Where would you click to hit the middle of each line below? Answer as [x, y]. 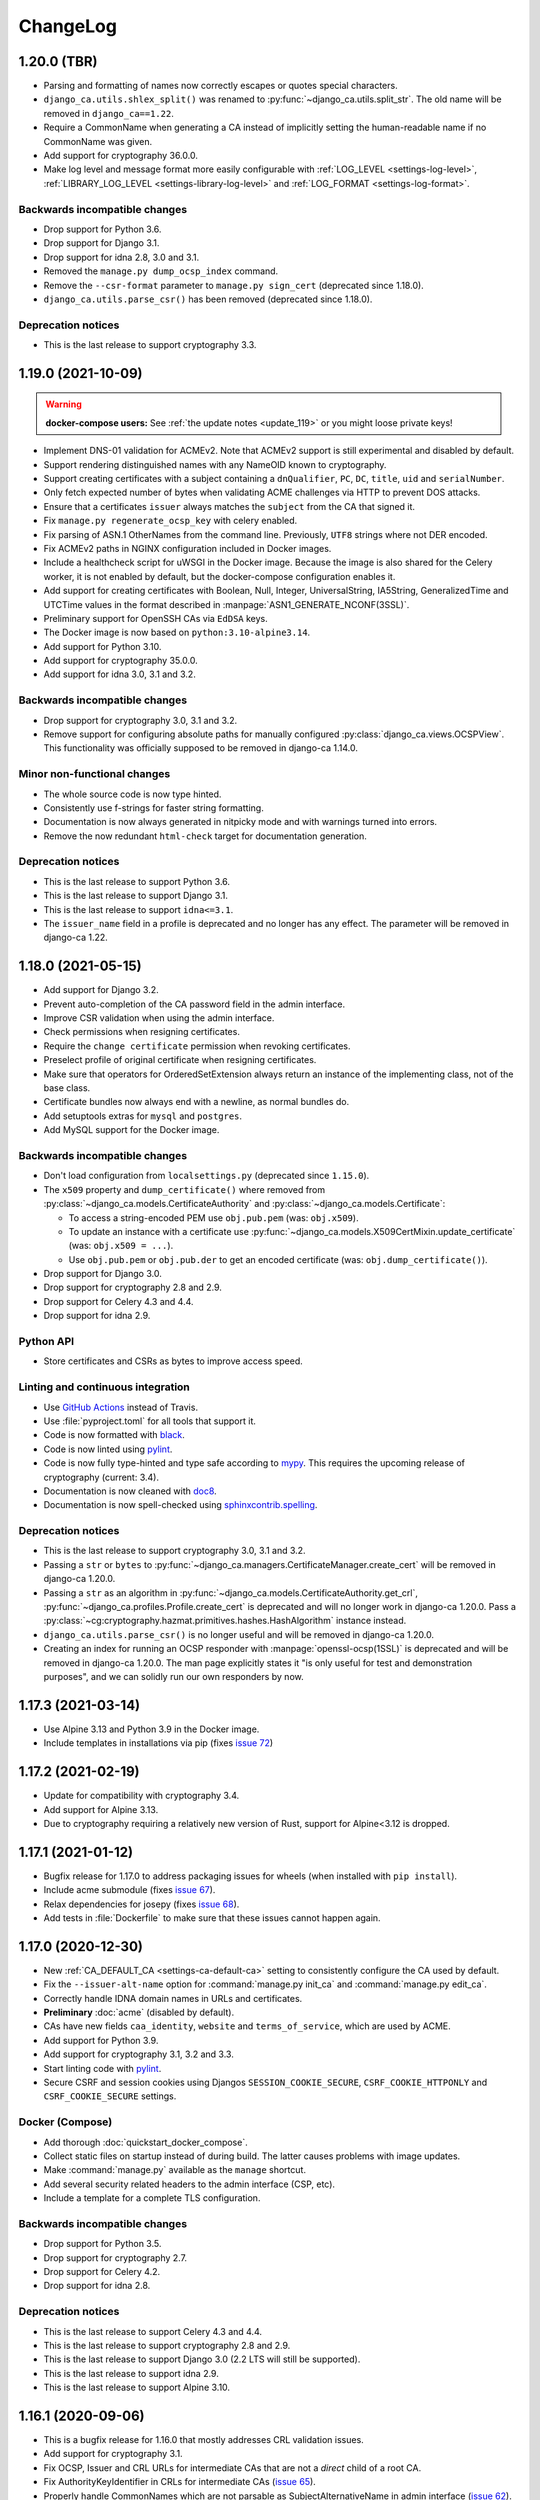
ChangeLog [67, 26]
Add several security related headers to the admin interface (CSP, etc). [189, 2184]
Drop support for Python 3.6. [102, 229]
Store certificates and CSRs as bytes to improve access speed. [173, 1361]
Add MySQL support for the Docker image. [131, 1130]
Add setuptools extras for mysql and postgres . [143, 1116]
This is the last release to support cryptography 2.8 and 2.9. [167, 2345]
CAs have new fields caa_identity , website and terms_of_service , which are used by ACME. [247, 2026]
